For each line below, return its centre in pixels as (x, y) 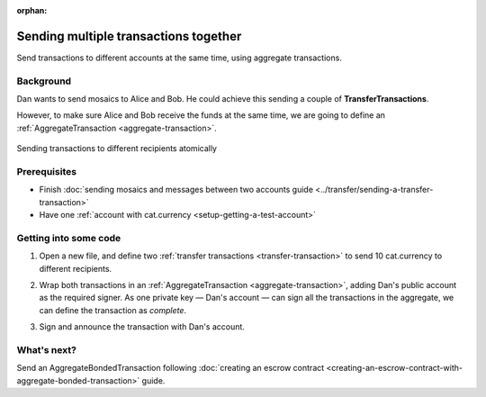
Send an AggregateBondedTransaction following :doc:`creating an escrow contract (171, 368)
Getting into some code (69, 238)
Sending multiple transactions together (129, 36)
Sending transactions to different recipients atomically (117, 149)
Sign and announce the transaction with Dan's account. (142, 327)
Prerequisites (46, 171)
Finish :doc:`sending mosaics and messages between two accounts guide (176, 190)
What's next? (46, 350)
